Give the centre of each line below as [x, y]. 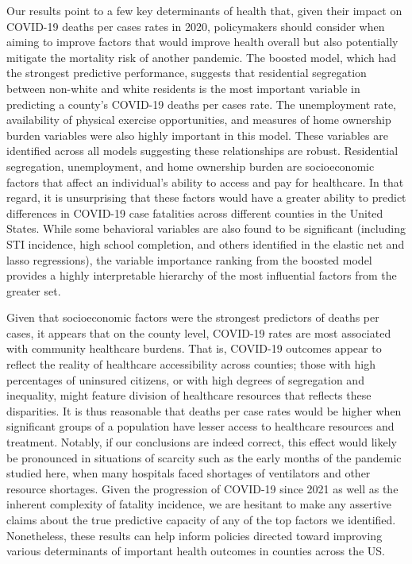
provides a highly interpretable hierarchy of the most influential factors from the [202, 275]
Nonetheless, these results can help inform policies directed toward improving [194, 535]
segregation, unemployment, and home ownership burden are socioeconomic [191, 166]
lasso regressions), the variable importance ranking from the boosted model [189, 259]
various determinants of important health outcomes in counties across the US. [196, 551]
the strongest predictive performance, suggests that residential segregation [187, 73]
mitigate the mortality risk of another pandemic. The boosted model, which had [202, 57]
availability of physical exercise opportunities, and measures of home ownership [199, 120]
